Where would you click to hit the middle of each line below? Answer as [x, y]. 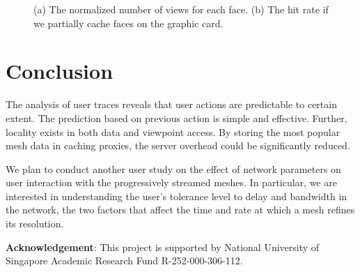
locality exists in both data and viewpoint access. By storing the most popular [173, 131]
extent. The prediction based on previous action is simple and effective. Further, [177, 118]
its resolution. [35, 224]
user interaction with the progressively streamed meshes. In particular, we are [171, 182]
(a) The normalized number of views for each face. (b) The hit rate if [181, 9]
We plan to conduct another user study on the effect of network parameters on [173, 168]
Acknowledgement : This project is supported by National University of [163, 247]
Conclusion [60, 71]
